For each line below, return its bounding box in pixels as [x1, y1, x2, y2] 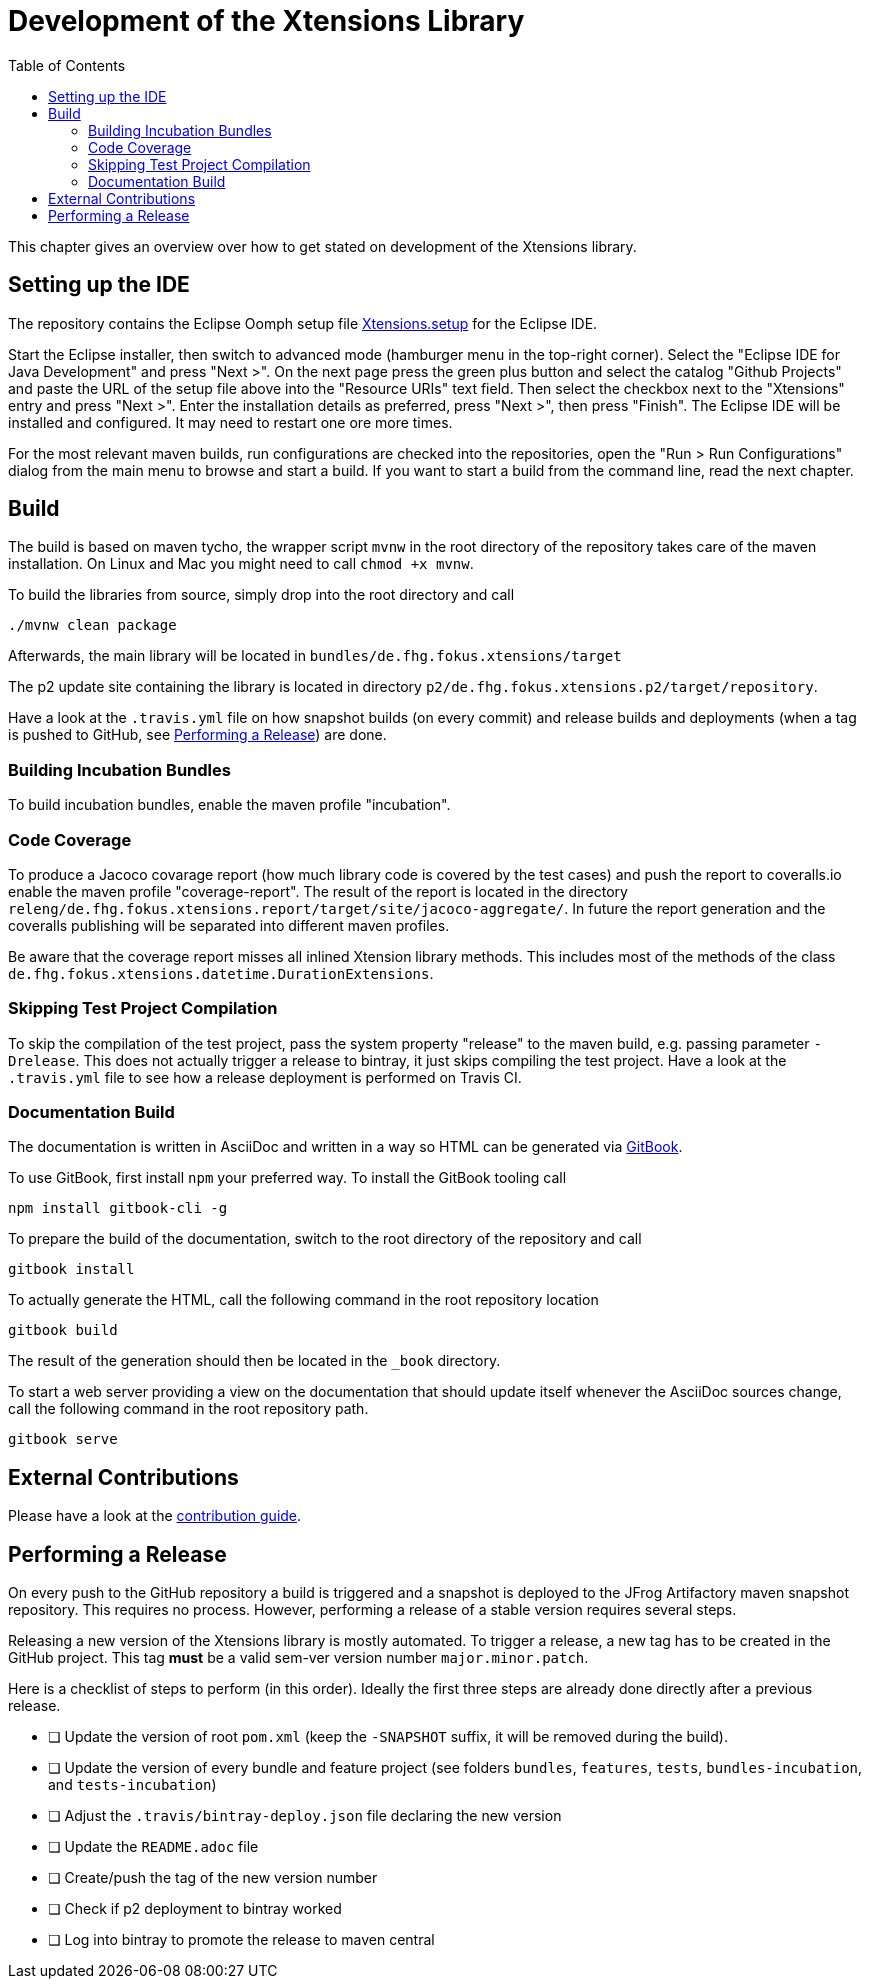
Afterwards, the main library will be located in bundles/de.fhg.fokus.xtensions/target [8, 647, 622, 665]
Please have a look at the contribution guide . [8, 1507, 302, 1525]
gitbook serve [8, 1431, 118, 1448]
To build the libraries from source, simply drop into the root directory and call [8, 586, 515, 604]
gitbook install [8, 1261, 135, 1278]
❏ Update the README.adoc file [48, 1838, 259, 1856]
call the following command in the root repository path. [8, 1400, 369, 1418]
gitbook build [8, 1322, 118, 1339]
